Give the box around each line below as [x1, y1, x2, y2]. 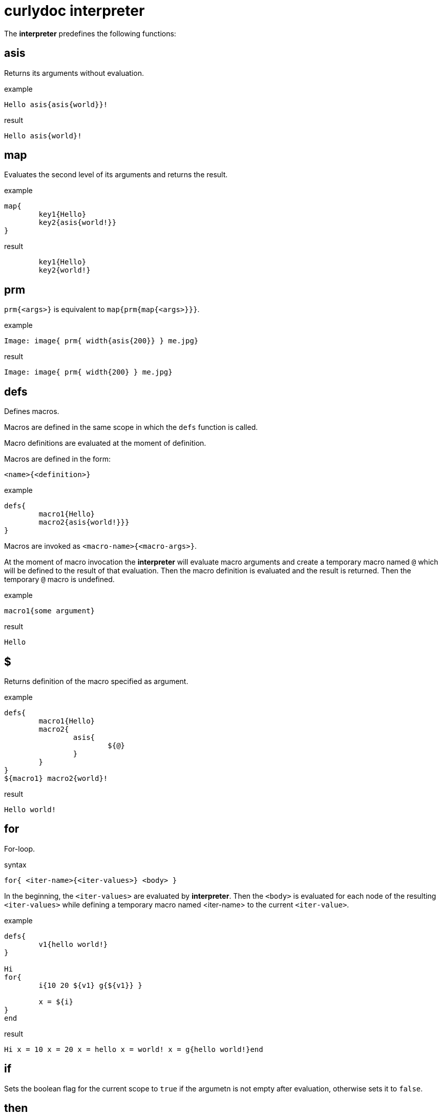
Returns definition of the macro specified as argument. [4, 676, 188, 686]
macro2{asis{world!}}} [38, 518, 130, 527]
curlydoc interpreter [4, 2, 145, 19]
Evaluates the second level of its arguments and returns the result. [4, 170, 228, 179]
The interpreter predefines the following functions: [4, 29, 176, 38]
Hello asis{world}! [4, 131, 82, 140]
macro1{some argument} [4, 607, 95, 615]
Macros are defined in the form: [4, 454, 111, 464]
